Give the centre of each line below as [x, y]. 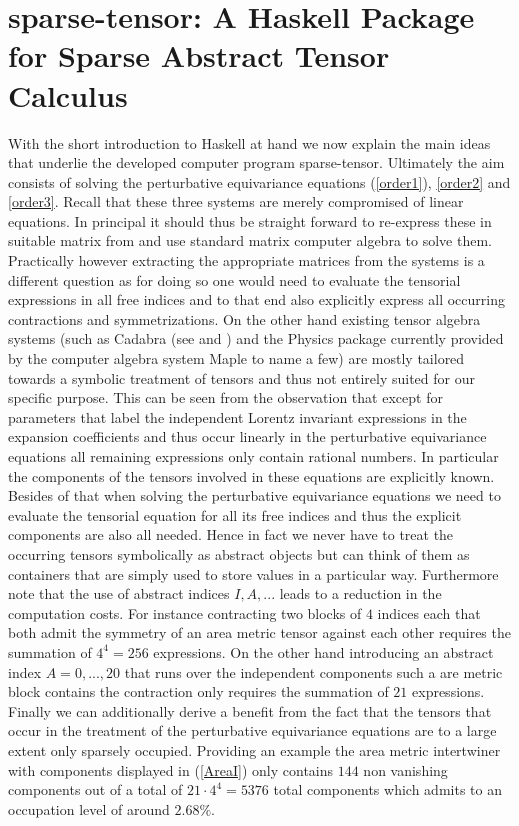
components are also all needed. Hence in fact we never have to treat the [231, 534]
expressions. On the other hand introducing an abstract [323, 651]
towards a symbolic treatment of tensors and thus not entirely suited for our [241, 377]
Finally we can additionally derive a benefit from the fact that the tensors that [250, 710]
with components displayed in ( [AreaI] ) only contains [171, 769]
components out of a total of [95, 789]
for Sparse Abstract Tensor [199, 55]
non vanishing [405, 769]
